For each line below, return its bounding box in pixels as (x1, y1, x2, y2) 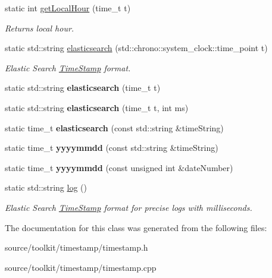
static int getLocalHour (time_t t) (5, 2, 131, 14)
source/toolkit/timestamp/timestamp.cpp (5, 261, 157, 273)
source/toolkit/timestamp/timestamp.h (5, 241, 148, 254)
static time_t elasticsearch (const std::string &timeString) (5, 121, 224, 134)
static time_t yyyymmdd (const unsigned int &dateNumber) (5, 161, 233, 173)
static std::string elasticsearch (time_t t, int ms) (5, 101, 189, 113)
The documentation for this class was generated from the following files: (5, 221, 267, 233)
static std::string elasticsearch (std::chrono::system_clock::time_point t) (5, 42, 268, 54)
